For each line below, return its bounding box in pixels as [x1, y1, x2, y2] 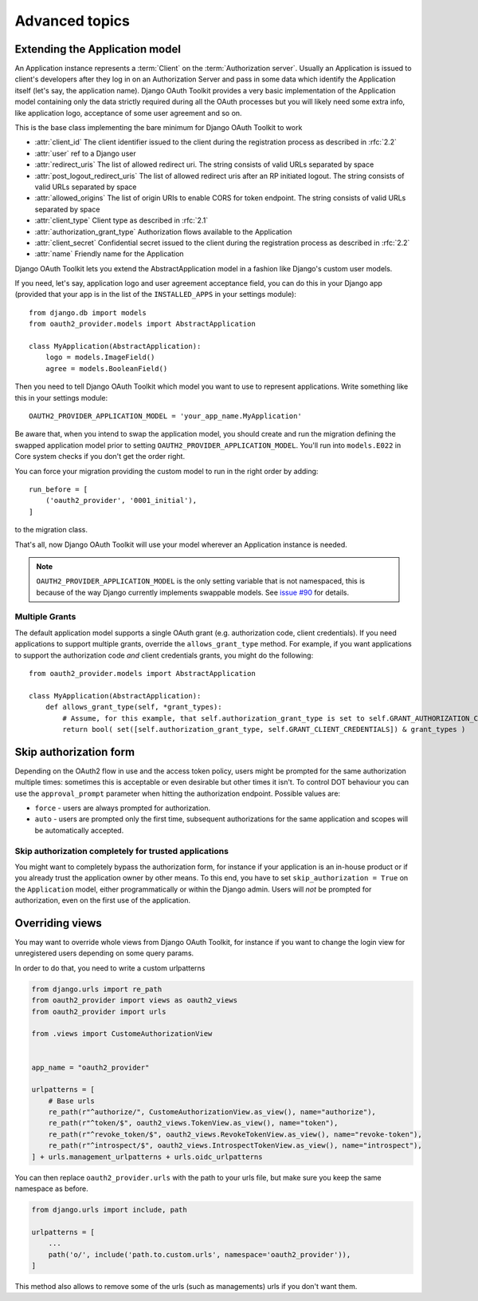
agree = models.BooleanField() [45, 364, 168, 373]
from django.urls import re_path [31, 984, 163, 994]
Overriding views [14, 916, 103, 930]
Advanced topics [14, 12, 131, 30]
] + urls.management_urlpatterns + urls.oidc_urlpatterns [31, 1152, 263, 1161]
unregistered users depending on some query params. [14, 948, 194, 958]
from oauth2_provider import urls [31, 1006, 167, 1016]
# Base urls [48, 1096, 96, 1105]
